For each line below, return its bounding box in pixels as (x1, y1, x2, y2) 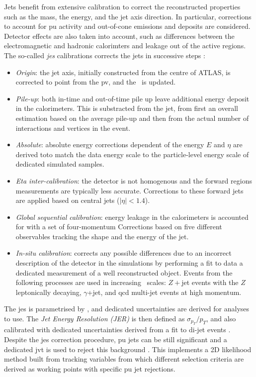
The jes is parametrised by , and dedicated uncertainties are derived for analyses (4, 303, 250, 314)
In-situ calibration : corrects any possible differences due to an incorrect (15, 248, 232, 258)
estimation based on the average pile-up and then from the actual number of (15, 112, 249, 123)
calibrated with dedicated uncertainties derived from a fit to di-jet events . (4, 324, 231, 335)
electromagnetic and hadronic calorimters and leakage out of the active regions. (4, 40, 246, 51)
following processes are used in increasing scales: (15, 277, 166, 287)
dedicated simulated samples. (15, 159, 104, 169)
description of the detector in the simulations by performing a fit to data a (15, 258, 243, 268)
